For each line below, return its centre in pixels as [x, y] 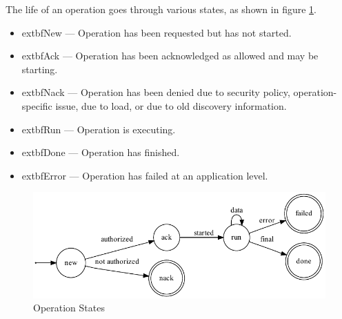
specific [37, 105]
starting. [40, 69]
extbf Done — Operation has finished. [101, 152]
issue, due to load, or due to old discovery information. [171, 105]
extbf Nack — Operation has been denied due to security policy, [156, 92]
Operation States [69, 308]
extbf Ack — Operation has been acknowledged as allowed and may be [170, 56]
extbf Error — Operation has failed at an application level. [145, 175]
